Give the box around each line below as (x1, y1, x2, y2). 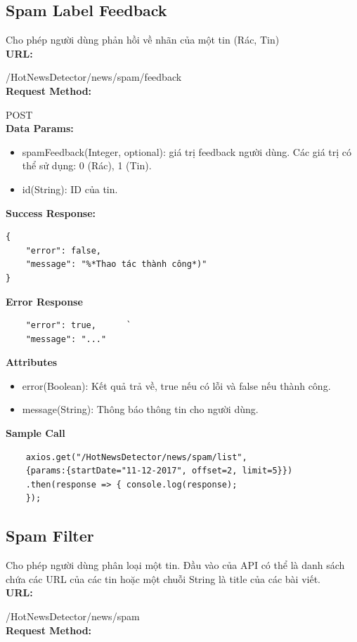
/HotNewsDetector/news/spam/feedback (6, 70, 182, 84)
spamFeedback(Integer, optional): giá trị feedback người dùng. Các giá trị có (22, 144, 352, 159)
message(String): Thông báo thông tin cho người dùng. (22, 402, 259, 417)
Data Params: (6, 121, 74, 136)
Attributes (6, 355, 58, 369)
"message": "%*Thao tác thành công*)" (25, 259, 207, 270)
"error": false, (25, 245, 102, 256)
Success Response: (6, 205, 96, 220)
